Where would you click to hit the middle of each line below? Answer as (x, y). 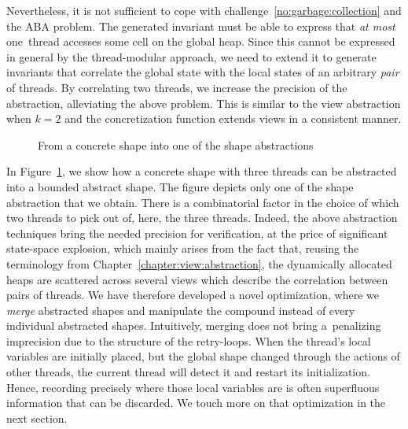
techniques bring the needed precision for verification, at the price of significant (197, 233)
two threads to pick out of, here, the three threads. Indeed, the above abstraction (202, 218)
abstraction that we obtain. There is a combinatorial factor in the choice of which (203, 202)
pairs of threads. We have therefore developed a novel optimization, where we (193, 295)
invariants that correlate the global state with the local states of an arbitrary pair (203, 72)
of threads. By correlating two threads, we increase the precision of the (177, 87)
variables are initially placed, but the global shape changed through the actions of (203, 356)
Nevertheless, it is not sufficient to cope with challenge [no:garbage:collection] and (204, 10)
